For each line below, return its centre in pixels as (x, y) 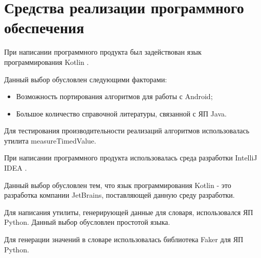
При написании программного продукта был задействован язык (103, 52)
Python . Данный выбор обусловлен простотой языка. (87, 222)
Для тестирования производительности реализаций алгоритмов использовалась (127, 131)
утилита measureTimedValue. (50, 140)
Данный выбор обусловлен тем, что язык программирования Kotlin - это (118, 185)
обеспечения (44, 27)
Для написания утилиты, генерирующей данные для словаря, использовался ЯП (129, 212)
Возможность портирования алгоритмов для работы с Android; (114, 96)
